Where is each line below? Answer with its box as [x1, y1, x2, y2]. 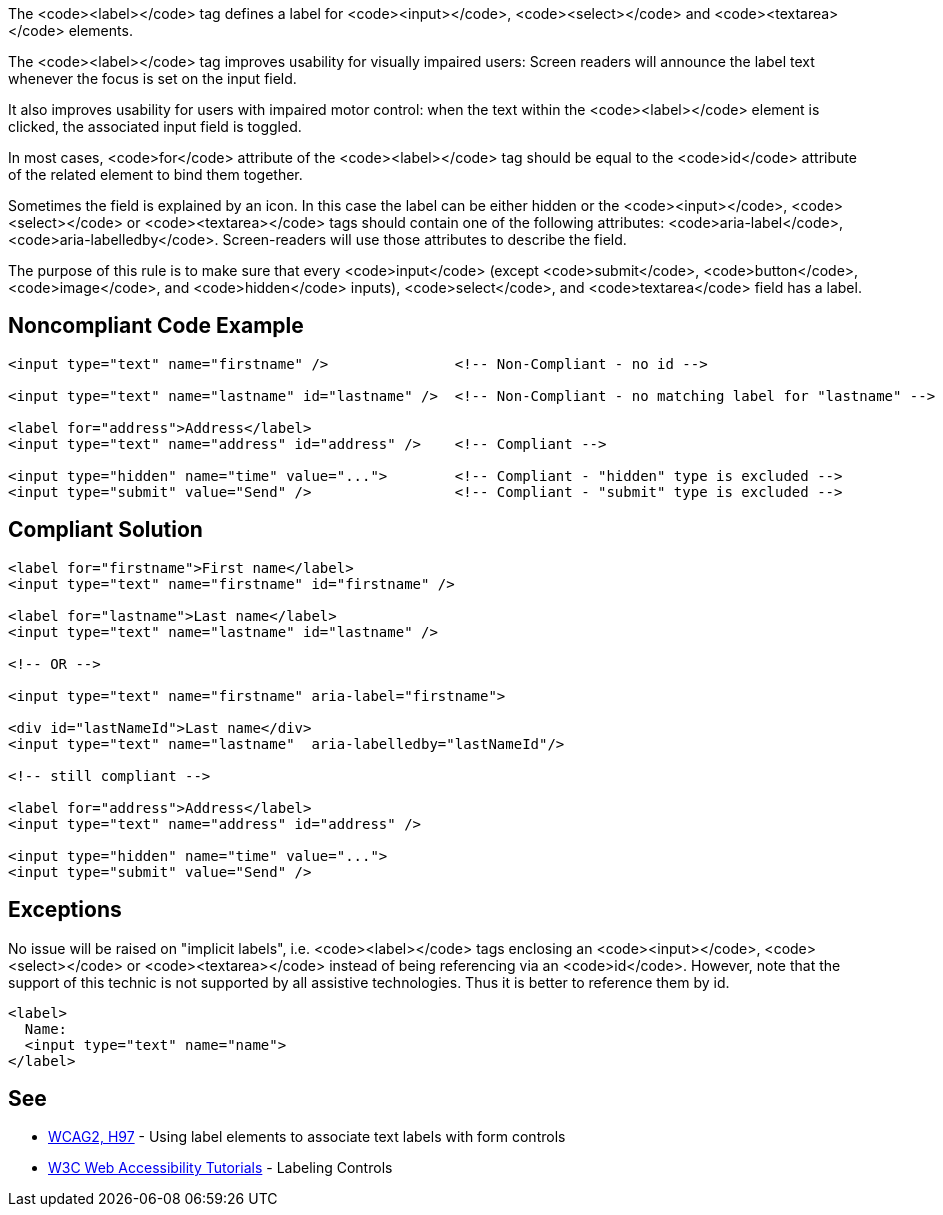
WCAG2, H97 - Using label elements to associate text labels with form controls [48, 1128, 566, 1146]
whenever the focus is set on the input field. [8, 70, 297, 87]
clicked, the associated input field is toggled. [8, 118, 302, 135]
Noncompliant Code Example [8, 313, 304, 339]
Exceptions [8, 897, 122, 923]
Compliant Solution [8, 517, 203, 543]
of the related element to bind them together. [8, 166, 303, 183]
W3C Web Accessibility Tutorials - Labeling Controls [48, 1159, 393, 1177]
